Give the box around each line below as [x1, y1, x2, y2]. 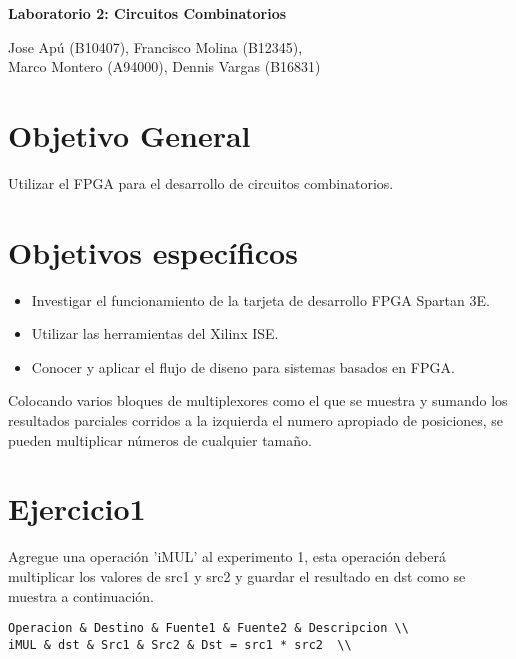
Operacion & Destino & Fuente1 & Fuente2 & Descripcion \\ [8, 621, 409, 636]
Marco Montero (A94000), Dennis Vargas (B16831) [8, 56, 321, 77]
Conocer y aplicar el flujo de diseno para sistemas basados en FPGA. [31, 356, 455, 377]
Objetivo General [8, 114, 251, 155]
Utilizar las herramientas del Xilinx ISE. [31, 323, 279, 344]
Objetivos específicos [8, 231, 298, 272]
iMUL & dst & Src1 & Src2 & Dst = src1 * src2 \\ [8, 637, 352, 652]
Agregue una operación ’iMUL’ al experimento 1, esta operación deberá [8, 546, 446, 567]
